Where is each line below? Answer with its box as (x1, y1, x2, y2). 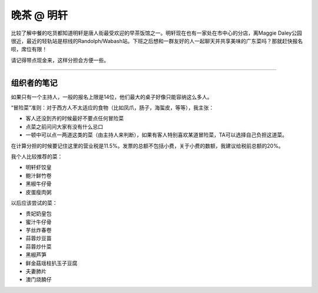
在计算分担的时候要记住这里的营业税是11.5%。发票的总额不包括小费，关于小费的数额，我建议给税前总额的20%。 (11, 142, 284, 149)
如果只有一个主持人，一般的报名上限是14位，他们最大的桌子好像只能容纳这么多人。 (11, 93, 213, 100)
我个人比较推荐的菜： (11, 153, 63, 160)
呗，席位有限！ (11, 46, 47, 53)
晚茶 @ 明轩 (11, 9, 68, 22)
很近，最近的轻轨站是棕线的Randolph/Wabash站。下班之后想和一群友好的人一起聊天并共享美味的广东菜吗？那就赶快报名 (11, 37, 303, 44)
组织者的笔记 (11, 78, 58, 88)
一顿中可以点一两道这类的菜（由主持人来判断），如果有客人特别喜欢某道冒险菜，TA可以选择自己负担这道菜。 (25, 131, 288, 138)
